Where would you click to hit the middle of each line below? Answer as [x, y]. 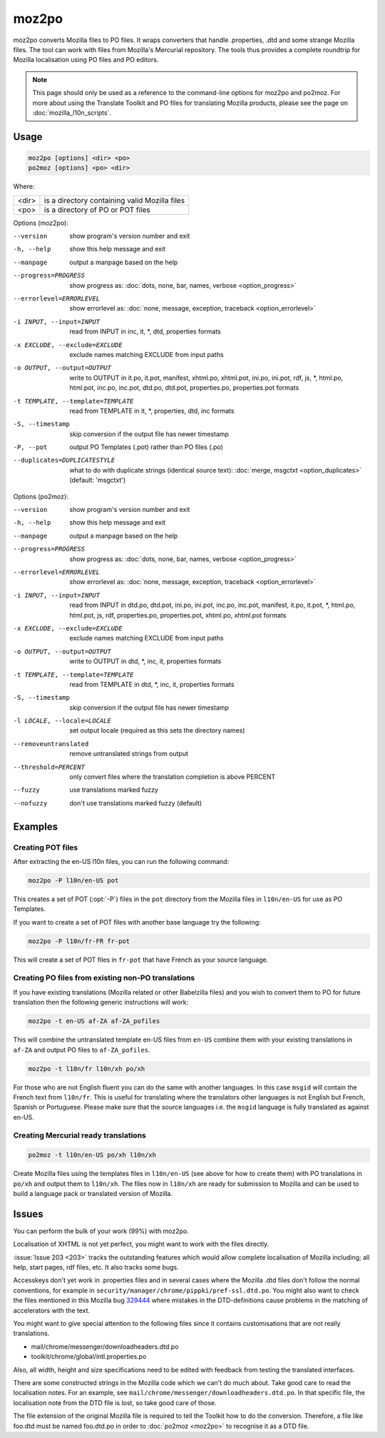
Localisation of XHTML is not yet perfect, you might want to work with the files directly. [141, 1244]
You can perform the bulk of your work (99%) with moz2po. [101, 1231]
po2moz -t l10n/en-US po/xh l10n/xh [92, 1155]
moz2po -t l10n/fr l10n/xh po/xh [87, 1069]
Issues [28, 1214]
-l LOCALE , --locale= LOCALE [62, 721]
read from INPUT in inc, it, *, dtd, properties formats [145, 331]
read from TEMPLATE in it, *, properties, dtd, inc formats [152, 411]
